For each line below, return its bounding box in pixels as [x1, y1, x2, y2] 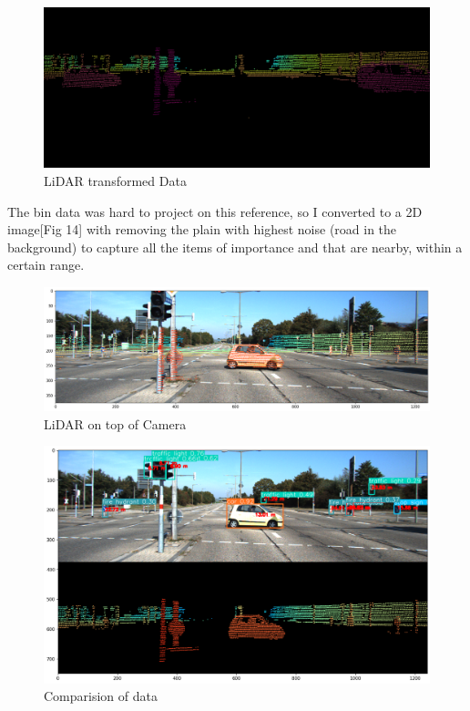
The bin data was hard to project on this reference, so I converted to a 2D [7, 201, 423, 221]
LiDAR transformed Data [44, 170, 187, 190]
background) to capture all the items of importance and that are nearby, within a [7, 237, 463, 256]
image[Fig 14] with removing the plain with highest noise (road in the [7, 220, 397, 239]
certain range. [7, 255, 85, 274]
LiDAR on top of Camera [44, 414, 187, 433]
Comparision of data [44, 686, 158, 706]
